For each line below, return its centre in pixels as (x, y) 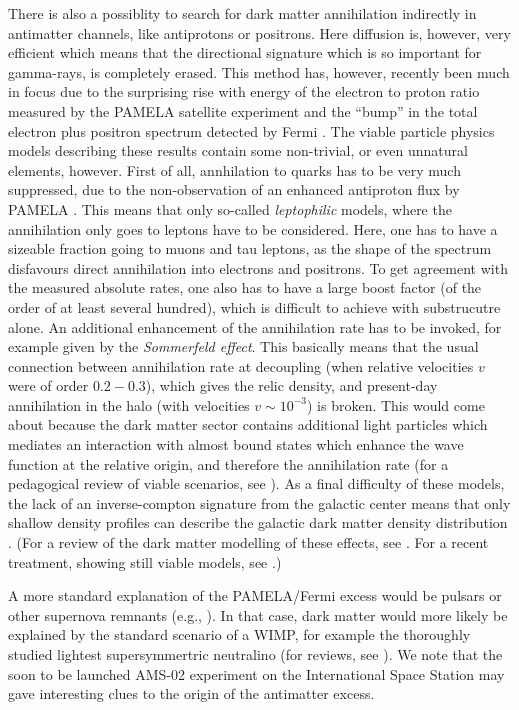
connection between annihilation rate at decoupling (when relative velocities (241, 365)
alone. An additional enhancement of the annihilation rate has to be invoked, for (255, 326)
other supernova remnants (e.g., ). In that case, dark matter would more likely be (258, 614)
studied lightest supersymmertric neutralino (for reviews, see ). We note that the (255, 654)
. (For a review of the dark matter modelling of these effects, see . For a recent (248, 542)
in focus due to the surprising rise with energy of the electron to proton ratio (244, 91)
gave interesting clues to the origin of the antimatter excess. (191, 693)
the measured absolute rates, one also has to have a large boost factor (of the (245, 287)
